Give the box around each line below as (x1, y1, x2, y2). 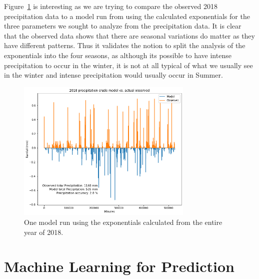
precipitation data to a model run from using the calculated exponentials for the (4, 11, 250, 21)
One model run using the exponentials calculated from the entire (24, 216, 222, 227)
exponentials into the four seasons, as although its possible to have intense (4, 50, 231, 60)
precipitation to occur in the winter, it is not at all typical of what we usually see (4, 60, 253, 70)
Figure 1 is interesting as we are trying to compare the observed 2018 (4, 1, 217, 11)
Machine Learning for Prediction (4, 256, 234, 276)
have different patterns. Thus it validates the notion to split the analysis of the (4, 40, 245, 51)
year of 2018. (24, 226, 63, 237)
